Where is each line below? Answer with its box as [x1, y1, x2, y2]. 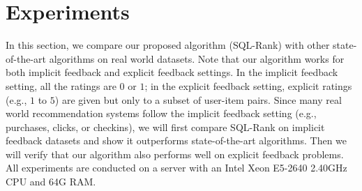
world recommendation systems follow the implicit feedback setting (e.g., [6, 106, 317, 121]
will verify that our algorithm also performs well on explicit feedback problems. [6, 146, 344, 161]
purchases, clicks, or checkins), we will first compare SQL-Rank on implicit [6, 119, 325, 134]
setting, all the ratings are [6, 78, 116, 93]
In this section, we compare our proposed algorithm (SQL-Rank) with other [6, 38, 330, 52]
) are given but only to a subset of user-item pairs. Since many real [54, 92, 342, 107]
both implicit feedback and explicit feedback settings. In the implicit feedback [6, 65, 338, 79]
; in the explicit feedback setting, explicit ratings [144, 78, 352, 93]
